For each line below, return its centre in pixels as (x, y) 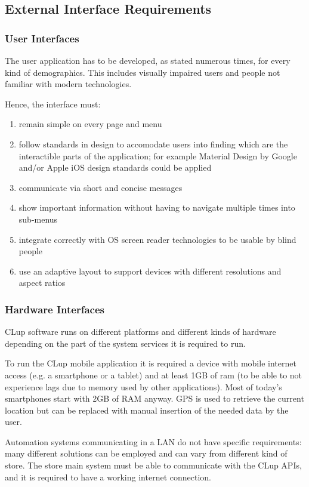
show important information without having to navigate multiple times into (157, 207)
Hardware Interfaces (55, 309)
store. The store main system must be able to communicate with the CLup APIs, (153, 465)
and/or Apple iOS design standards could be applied (115, 167)
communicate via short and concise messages (101, 187)
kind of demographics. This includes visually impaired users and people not (143, 72)
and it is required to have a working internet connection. (108, 477)
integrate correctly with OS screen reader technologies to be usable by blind (157, 239)
